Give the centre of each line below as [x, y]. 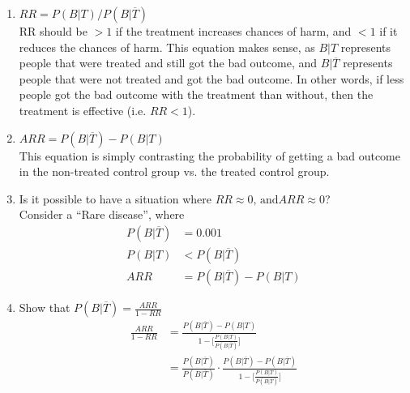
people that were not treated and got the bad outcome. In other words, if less [211, 78]
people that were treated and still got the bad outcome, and [168, 63]
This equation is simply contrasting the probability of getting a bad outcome [209, 155]
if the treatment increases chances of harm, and [233, 31]
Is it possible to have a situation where [115, 198]
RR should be [53, 31]
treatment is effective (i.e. [83, 110]
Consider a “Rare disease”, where [102, 214]
